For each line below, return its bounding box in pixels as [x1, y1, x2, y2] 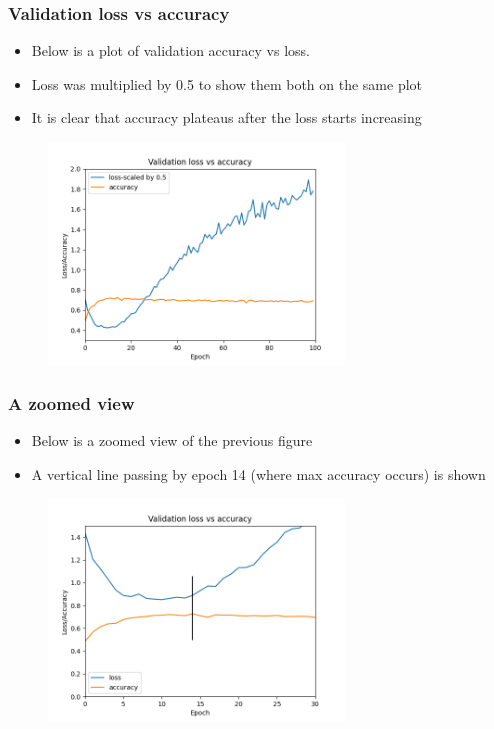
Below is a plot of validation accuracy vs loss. [31, 40, 310, 61]
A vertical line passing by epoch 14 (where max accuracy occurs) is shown [31, 464, 486, 484]
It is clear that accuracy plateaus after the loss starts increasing [31, 107, 422, 128]
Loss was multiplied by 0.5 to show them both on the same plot [31, 73, 423, 94]
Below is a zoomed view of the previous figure [31, 430, 313, 451]
